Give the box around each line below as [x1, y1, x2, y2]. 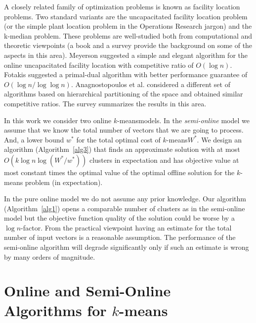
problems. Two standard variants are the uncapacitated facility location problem [4, 11, 248, 21]
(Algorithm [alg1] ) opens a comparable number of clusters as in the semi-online [4, 203, 245, 213]
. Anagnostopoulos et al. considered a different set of [71, 79, 230, 89]
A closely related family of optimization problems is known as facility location [4, 1, 240, 11]
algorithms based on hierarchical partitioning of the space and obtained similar [4, 89, 243, 99]
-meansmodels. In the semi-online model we [117, 115, 250, 125]
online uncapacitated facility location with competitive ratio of [4, 59, 194, 70]
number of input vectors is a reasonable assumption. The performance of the [4, 232, 236, 242]
